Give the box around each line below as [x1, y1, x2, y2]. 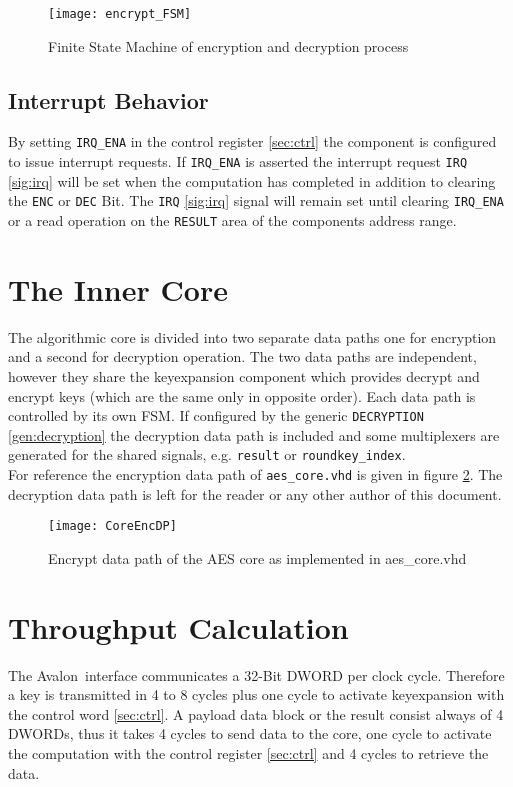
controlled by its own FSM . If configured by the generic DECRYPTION [8, 405, 424, 426]
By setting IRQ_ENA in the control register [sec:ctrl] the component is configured [8, 131, 497, 152]
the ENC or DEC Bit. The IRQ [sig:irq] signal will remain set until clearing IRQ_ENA [8, 190, 504, 211]
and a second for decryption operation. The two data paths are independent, [8, 346, 477, 367]
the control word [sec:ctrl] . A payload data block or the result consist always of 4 [8, 703, 504, 724]
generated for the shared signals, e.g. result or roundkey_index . [8, 444, 406, 465]
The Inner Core [8, 268, 228, 309]
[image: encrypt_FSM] [48, 7, 192, 21]
